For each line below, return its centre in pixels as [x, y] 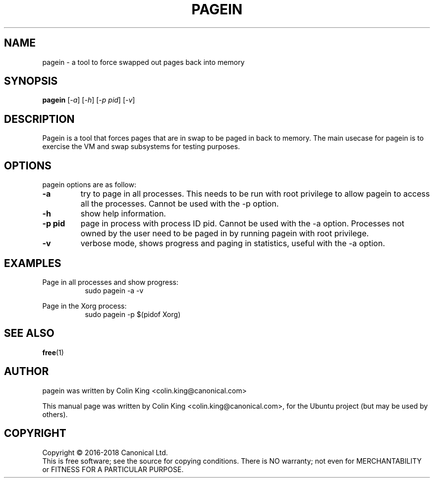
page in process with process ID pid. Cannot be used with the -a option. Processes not [243, 224]
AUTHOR [27, 372]
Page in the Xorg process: [84, 306]
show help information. [123, 214]
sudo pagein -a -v [114, 290]
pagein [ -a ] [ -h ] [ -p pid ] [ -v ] [89, 100]
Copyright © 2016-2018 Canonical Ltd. [105, 452]
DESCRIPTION [39, 119]
